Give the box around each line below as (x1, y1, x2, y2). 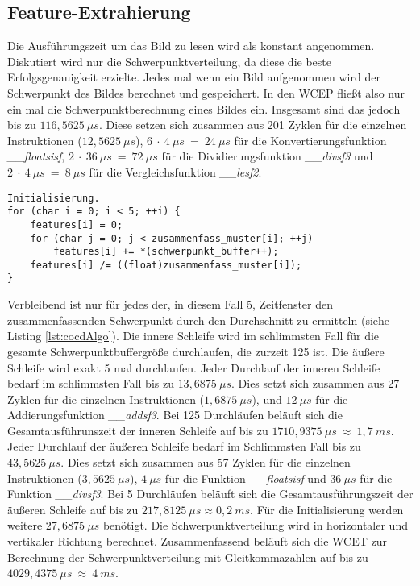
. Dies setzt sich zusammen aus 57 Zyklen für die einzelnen (60, 454, 351, 471)
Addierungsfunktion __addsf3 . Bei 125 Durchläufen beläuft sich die (7, 406, 343, 423)
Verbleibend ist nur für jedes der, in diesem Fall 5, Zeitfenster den (7, 296, 333, 313)
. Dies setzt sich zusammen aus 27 (231, 375, 400, 392)
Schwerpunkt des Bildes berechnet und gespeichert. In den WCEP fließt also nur (7, 84, 405, 101)
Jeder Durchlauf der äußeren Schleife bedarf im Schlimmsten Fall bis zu (7, 438, 361, 455)
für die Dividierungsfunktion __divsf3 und (161, 148, 373, 164)
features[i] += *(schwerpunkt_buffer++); (53, 246, 279, 258)
